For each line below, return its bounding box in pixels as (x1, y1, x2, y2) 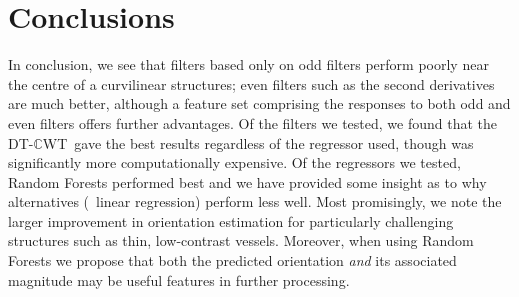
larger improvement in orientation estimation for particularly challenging (8, 210, 454, 231)
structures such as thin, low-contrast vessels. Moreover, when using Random (8, 230, 474, 251)
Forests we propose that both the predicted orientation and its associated (8, 250, 457, 271)
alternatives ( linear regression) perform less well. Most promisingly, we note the (8, 191, 502, 212)
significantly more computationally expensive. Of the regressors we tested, (8, 152, 461, 173)
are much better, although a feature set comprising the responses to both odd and (8, 93, 511, 114)
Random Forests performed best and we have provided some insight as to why (8, 171, 487, 192)
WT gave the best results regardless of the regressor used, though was (42, 132, 474, 153)
